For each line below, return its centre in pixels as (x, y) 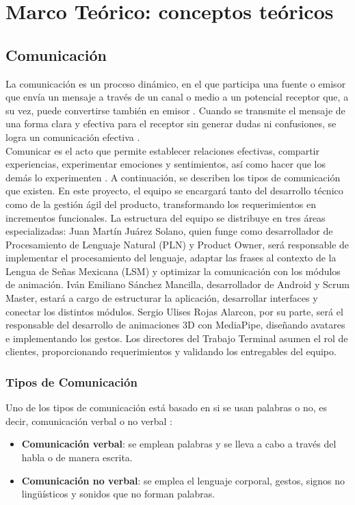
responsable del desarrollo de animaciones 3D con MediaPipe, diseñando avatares (175, 325)
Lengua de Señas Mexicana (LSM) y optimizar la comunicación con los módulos (173, 271)
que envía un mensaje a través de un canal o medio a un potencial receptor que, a (177, 97)
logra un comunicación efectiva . (73, 137)
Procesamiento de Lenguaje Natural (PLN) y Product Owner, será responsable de (177, 244)
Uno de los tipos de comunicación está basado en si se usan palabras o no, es (167, 407)
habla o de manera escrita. (77, 457)
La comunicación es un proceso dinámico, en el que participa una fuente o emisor (176, 83)
